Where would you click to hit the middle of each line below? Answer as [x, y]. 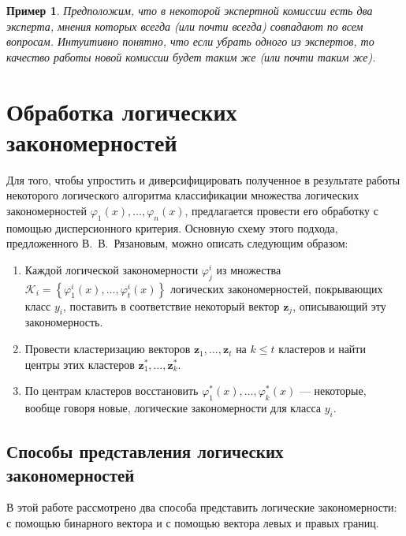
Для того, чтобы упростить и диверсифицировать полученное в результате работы [203, 179]
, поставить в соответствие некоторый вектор [171, 305]
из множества [249, 269]
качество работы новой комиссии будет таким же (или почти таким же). [191, 56]
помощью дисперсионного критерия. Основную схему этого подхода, [172, 227]
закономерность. [64, 322]
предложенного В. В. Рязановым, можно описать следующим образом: [177, 243]
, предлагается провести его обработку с [281, 210]
